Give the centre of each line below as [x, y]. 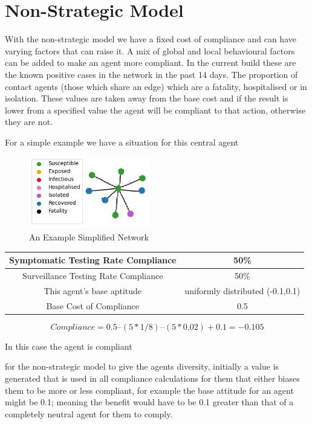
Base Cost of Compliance [93, 305]
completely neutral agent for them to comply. [89, 413]
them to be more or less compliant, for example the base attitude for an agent [149, 390]
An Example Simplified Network [89, 237]
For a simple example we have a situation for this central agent [122, 142]
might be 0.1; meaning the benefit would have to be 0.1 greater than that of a [149, 402]
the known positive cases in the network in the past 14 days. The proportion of [151, 74]
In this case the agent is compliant [69, 346]
